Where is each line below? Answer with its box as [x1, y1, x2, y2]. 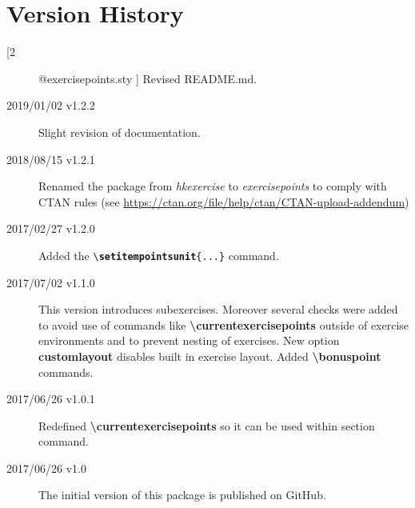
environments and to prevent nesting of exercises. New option [38, 332, 340, 349]
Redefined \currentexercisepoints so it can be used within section [38, 417, 375, 434]
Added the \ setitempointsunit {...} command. [38, 246, 279, 263]
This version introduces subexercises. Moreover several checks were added [38, 301, 398, 318]
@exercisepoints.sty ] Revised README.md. [38, 70, 257, 86]
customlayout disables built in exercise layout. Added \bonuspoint [38, 347, 381, 364]
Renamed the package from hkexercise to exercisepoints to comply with [38, 178, 387, 194]
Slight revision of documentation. [38, 123, 201, 140]
